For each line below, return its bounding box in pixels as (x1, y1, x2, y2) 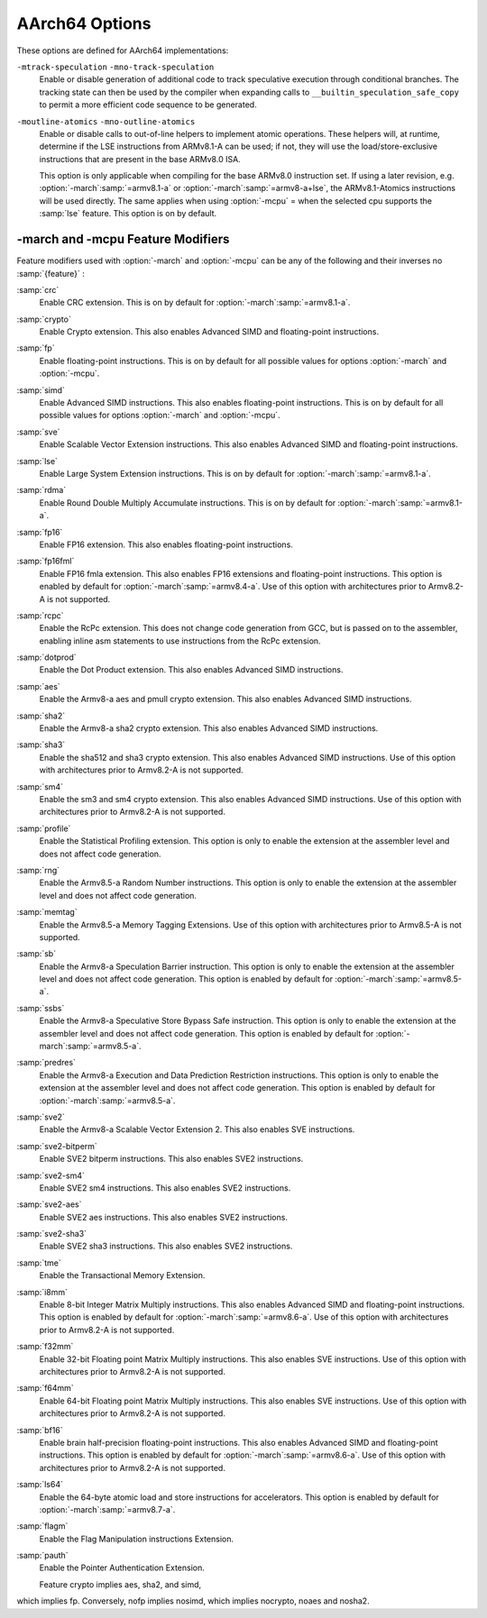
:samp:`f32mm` (16, 1341, 74, 1352)
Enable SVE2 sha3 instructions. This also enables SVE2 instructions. (39, 1240, 293, 1252)
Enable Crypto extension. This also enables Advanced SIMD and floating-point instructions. (39, 326, 379, 337)
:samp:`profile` (16, 823, 71, 834)
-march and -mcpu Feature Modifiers (16, 232, 230, 247)
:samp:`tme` (16, 1257, 62, 1268)
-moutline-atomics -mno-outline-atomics (16, 116, 196, 126)
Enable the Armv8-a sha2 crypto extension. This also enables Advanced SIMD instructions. (39, 723, 379, 734)
